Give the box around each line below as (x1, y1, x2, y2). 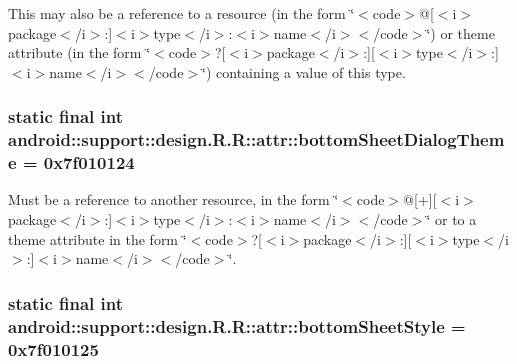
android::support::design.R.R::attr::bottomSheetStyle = (8, 313, 466, 338)
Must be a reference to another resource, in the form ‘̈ (8, 189, 339, 210)
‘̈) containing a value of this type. (202, 61, 406, 82)
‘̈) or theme (426, 22, 495, 43)
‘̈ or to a (426, 209, 477, 230)
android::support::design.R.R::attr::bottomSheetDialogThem (8, 127, 505, 152)
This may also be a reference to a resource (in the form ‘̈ (8, 3, 355, 23)
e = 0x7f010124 (8, 150, 135, 175)
